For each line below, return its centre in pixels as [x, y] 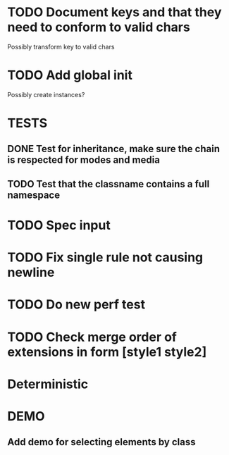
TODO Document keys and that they [114, 12]
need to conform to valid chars [99, 27]
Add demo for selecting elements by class [101, 442]
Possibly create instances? [46, 94]
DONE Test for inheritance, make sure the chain [114, 149]
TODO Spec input [59, 225]
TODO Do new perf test [76, 305]
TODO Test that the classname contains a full [109, 184]
